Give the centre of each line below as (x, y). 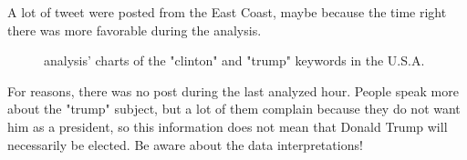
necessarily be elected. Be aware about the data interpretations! (185, 144)
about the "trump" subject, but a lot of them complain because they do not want (234, 109)
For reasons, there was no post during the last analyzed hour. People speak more (233, 90)
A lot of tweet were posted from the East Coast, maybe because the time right (227, 12)
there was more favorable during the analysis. (135, 30)
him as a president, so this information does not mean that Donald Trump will (228, 126)
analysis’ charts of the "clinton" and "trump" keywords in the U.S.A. (234, 60)
